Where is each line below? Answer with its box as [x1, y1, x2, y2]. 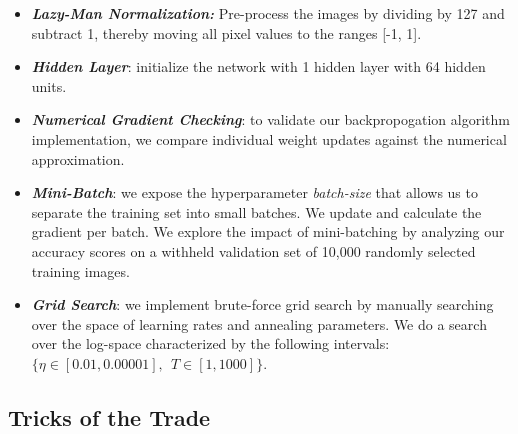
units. [31, 75, 67, 96]
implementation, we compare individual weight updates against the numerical [31, 128, 507, 149]
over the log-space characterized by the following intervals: [31, 333, 390, 354]
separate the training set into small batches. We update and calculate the [31, 201, 482, 222]
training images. [31, 260, 130, 281]
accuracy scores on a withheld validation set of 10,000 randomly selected [31, 240, 476, 261]
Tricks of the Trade [8, 401, 211, 432]
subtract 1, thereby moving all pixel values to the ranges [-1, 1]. [31, 22, 422, 43]
